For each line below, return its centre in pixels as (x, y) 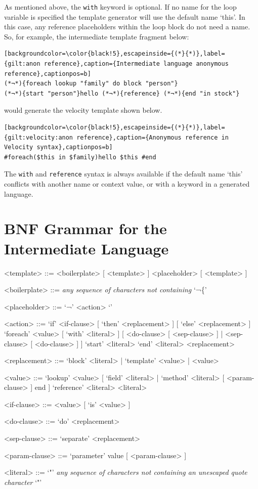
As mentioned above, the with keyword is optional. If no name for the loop (120, 7)
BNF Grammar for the (85, 228)
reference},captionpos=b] (48, 74)
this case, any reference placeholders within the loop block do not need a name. (127, 27)
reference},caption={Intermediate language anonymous (136, 64)
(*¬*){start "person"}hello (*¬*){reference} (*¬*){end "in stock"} (122, 93)
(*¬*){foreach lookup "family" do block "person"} (91, 84)
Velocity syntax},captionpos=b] (58, 147)
